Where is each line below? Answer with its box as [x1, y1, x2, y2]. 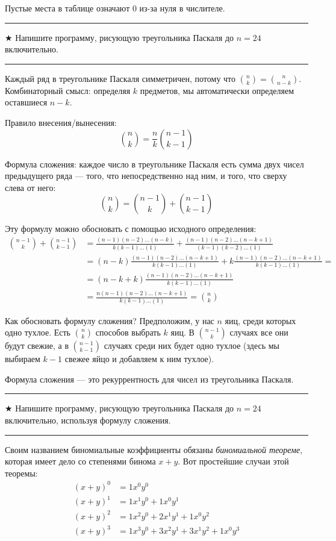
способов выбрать [95, 326, 161, 339]
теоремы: [5, 466, 38, 479]
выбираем [5, 352, 40, 365]
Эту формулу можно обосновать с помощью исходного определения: [5, 222, 257, 235]
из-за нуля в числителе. [139, 2, 225, 14]
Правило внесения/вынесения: [5, 116, 117, 128]
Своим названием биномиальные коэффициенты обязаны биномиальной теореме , [5, 443, 303, 455]
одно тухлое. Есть [5, 326, 71, 339]
